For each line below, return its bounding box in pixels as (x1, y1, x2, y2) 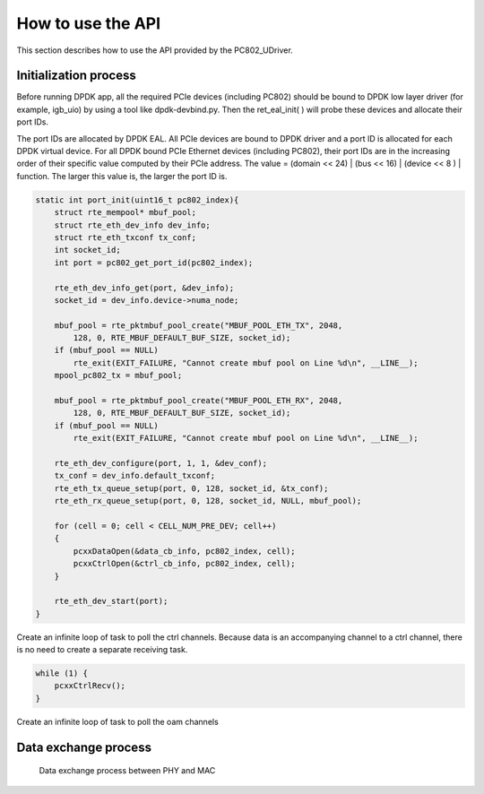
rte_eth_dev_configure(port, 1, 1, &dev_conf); (54, 458, 268, 468)
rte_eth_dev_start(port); (54, 596, 169, 607)
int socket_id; (54, 245, 121, 255)
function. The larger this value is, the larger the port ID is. (16, 170, 228, 181)
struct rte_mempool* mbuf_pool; (54, 207, 197, 218)
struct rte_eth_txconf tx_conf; (54, 232, 197, 242)
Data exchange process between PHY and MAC (39, 765, 216, 776)
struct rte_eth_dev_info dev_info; (54, 220, 211, 230)
